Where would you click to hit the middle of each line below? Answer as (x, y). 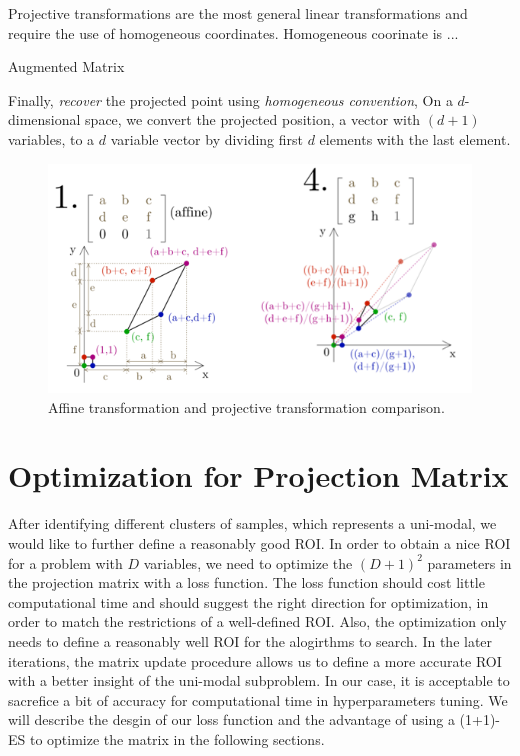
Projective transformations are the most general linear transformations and (238, 13)
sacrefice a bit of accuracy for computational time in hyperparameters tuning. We (258, 699)
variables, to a (51, 138)
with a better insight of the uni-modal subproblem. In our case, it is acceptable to (259, 680)
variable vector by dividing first (207, 138)
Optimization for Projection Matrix (258, 475)
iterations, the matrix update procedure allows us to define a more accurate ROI (255, 660)
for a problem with (65, 562)
